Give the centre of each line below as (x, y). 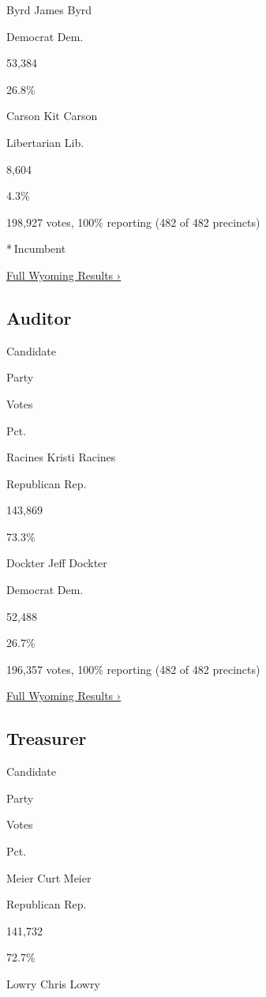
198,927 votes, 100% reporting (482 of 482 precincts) (133, 222)
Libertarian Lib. (45, 142)
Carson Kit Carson (52, 116)
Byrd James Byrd (49, 9)
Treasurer (47, 738)
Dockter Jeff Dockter (57, 563)
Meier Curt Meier (49, 877)
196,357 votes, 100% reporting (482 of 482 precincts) (133, 669)
